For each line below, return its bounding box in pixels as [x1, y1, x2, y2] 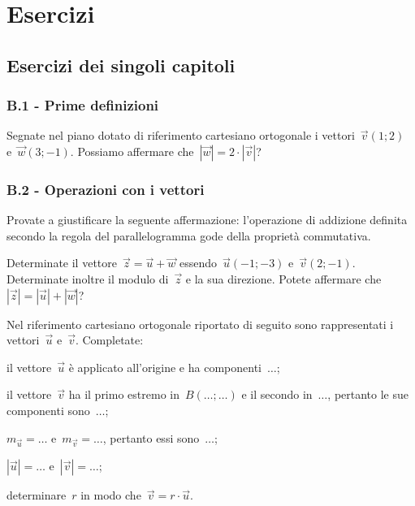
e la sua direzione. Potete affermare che [185, 270, 382, 287]
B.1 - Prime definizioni [6, 95, 159, 115]
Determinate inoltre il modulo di [6, 270, 169, 287]
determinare [6, 487, 67, 504]
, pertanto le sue [327, 386, 409, 403]
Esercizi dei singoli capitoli [6, 52, 236, 77]
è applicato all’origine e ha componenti [68, 358, 262, 375]
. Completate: [75, 331, 144, 348]
